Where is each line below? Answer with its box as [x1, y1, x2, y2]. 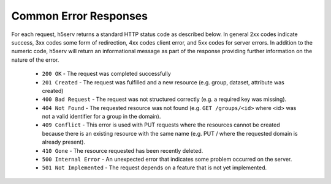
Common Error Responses [11, 9, 148, 23]
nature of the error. [11, 56, 59, 64]
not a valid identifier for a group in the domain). [42, 113, 161, 120]
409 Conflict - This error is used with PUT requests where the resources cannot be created [42, 121, 280, 128]
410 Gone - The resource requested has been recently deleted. [42, 147, 204, 154]
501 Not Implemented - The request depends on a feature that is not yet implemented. [42, 164, 267, 171]
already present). [42, 138, 86, 146]
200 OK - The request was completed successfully [42, 70, 171, 78]
